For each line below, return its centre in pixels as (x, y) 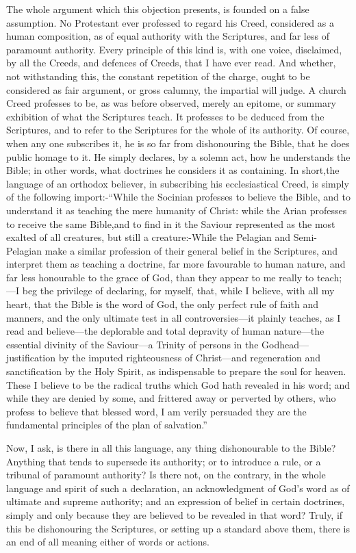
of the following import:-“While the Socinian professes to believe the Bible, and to (178, 197)
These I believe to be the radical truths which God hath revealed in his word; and (178, 384)
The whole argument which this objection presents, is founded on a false (158, 9)
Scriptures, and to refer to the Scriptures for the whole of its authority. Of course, (178, 130)
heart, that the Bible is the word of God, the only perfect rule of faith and (162, 304)
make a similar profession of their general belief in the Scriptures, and (191, 250)
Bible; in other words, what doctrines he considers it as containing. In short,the (173, 170)
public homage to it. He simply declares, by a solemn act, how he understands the (178, 156)
